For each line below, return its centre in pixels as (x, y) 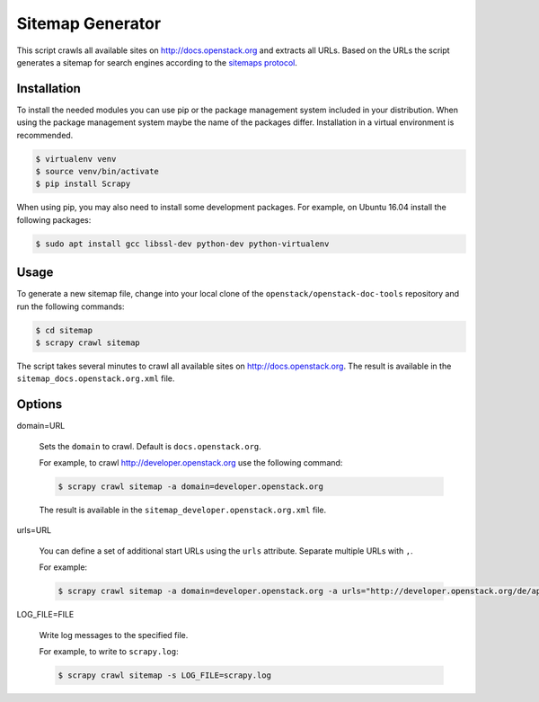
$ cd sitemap (64, 330)
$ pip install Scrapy (83, 184)
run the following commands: (71, 307)
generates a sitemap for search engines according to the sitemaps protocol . (157, 62)
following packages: (54, 219)
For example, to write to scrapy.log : (109, 651)
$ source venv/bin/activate (97, 171)
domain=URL (41, 426)
